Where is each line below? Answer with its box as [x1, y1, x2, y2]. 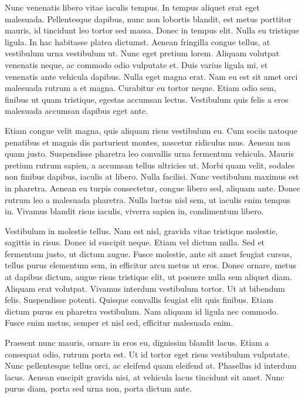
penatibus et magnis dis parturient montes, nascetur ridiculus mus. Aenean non [5, 136, 290, 148]
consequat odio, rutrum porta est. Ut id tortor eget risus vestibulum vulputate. [5, 348, 290, 360]
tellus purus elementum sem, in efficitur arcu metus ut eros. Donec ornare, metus [5, 259, 297, 271]
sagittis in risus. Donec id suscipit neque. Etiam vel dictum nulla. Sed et [5, 236, 265, 248]
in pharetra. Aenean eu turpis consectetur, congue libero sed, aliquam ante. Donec [5, 181, 300, 194]
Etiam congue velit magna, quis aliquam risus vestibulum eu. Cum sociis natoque [5, 124, 297, 136]
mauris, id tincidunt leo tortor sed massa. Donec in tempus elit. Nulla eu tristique [5, 24, 299, 36]
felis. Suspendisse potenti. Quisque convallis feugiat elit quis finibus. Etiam [5, 294, 273, 306]
